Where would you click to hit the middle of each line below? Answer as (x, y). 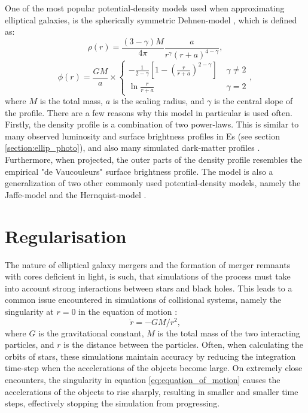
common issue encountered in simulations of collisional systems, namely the (143, 300)
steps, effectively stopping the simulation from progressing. (112, 403)
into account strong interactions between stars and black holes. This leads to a (149, 288)
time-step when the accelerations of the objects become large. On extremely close (154, 368)
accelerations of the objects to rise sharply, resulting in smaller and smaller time (152, 391)
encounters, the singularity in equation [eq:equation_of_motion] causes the (143, 379)
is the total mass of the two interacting (229, 332)
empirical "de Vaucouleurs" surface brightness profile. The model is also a (139, 171)
